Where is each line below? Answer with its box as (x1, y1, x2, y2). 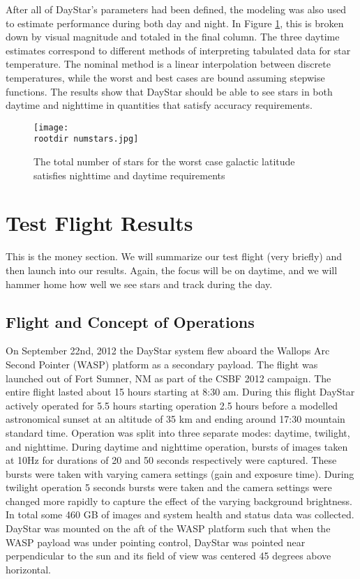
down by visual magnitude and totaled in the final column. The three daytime (6, 29, 340, 44)
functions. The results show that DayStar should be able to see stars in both (6, 84, 333, 98)
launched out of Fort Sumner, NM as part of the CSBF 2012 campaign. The (6, 370, 331, 385)
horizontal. (6, 562, 52, 576)
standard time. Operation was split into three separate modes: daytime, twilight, (6, 425, 350, 439)
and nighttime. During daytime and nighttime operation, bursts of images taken (6, 439, 348, 453)
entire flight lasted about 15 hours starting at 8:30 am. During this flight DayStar (6, 384, 355, 399)
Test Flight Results (6, 209, 193, 237)
